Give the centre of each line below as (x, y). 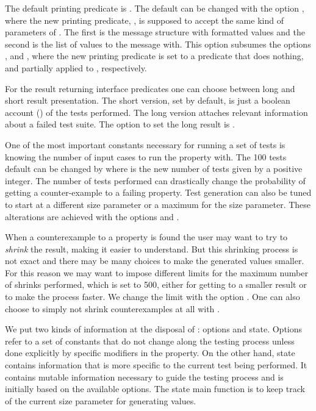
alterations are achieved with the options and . (92, 216)
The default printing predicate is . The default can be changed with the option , (155, 8)
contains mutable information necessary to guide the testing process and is (144, 377)
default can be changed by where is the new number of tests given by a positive (154, 169)
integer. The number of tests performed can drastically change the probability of (155, 180)
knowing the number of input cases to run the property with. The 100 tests (146, 156)
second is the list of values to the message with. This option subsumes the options (158, 44)
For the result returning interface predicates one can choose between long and (150, 88)
